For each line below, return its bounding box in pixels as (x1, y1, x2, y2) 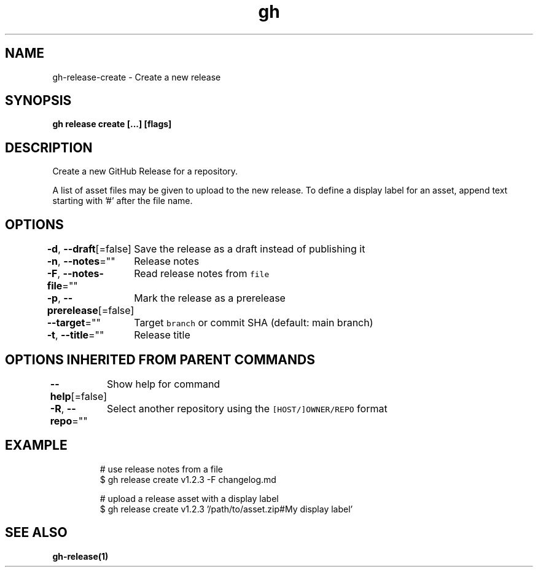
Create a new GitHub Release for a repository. (52, 166, 238, 177)
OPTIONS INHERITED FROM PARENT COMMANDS (5, 351, 315, 367)
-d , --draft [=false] (47, 243, 131, 256)
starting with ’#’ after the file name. (52, 195, 193, 206)
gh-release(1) (52, 550, 109, 562)
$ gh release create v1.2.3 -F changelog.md (99, 474, 276, 485)
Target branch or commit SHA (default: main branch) (134, 316, 373, 329)
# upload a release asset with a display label (99, 493, 279, 504)
